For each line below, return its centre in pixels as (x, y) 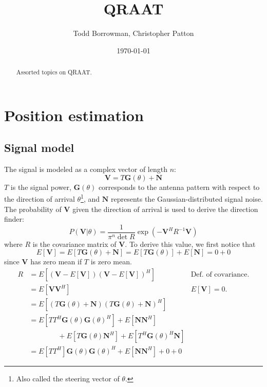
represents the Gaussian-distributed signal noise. (187, 199)
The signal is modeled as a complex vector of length (86, 169)
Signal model (39, 148)
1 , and (90, 198)
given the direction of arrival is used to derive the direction (165, 209)
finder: (14, 219)
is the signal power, (41, 187)
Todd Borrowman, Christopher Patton (133, 33)
